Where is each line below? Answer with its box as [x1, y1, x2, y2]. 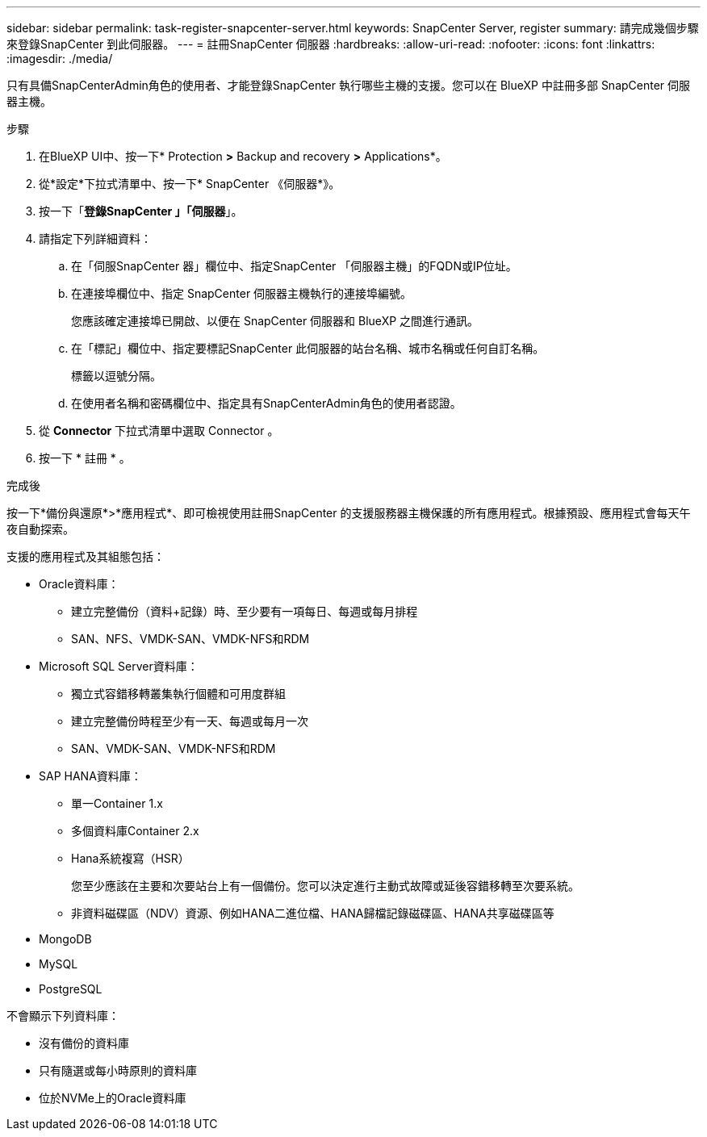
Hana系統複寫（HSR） [71, 851, 190, 865]
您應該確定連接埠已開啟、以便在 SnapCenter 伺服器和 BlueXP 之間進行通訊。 [71, 314, 479, 328]
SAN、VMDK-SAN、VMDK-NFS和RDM [71, 742, 276, 755]
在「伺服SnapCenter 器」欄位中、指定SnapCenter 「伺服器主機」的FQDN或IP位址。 [71, 259, 517, 273]
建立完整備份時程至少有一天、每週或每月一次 [71, 714, 308, 728]
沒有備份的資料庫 [39, 1036, 129, 1050]
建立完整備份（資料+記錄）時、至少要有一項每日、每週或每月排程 [71, 604, 418, 618]
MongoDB [39, 932, 92, 946]
